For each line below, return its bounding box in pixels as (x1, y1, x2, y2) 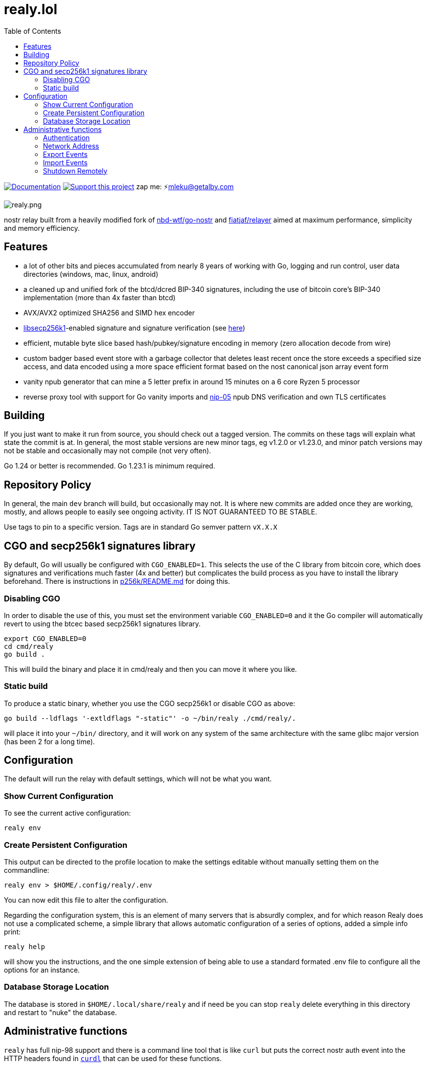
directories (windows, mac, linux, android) (23, 269, 159, 278)
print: (4, 927, 21, 936)
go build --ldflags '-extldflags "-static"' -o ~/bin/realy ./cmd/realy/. (4, 714, 296, 722)
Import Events (43, 158, 88, 167)
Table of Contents (4, 26, 61, 35)
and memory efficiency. (4, 223, 80, 232)
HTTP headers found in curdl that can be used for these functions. (4, 1054, 222, 1063)
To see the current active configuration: (4, 809, 131, 818)
